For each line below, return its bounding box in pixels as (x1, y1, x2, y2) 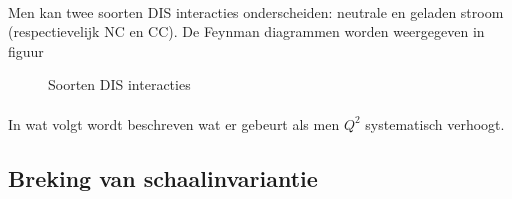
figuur (8, 40, 44, 61)
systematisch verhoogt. (365, 113, 505, 134)
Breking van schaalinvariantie (8, 162, 318, 193)
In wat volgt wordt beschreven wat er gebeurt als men (8, 113, 340, 134)
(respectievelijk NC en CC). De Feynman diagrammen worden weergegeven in (8, 21, 485, 42)
